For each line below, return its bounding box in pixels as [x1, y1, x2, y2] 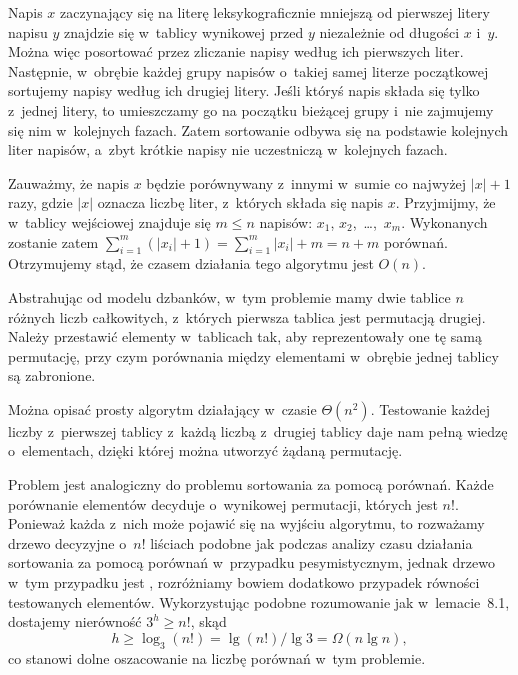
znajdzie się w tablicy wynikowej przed [63, 21, 304, 42]
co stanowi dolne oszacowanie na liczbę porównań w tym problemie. [8, 647, 426, 668]
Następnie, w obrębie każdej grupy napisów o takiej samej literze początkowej [8, 60, 489, 81]
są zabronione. [8, 365, 96, 386]
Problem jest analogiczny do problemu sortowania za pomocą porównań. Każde [8, 474, 494, 495]
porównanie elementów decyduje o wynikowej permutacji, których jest [8, 493, 438, 514]
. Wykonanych [401, 211, 488, 232]
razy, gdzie [8, 192, 73, 213]
